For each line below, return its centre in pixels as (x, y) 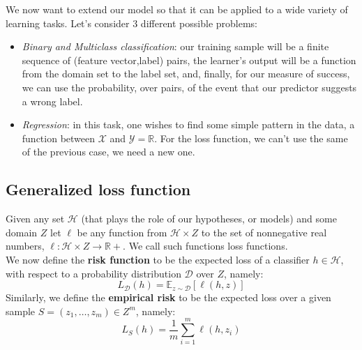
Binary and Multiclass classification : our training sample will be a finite (175, 46)
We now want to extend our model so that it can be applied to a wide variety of (177, 9)
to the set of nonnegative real (264, 232)
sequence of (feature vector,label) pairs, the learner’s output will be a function (189, 60)
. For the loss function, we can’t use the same (251, 138)
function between (59, 138)
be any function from (122, 232)
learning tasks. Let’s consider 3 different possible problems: (131, 23)
